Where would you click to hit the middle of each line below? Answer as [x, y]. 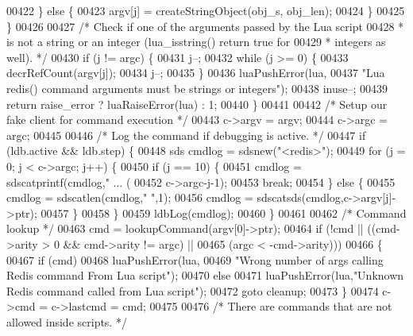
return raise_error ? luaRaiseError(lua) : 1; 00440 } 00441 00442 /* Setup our [197, 104]
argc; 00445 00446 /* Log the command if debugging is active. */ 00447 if [186, 135]
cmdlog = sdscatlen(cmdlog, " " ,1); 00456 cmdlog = [130, 197]
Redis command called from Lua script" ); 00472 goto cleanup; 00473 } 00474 [193, 290]
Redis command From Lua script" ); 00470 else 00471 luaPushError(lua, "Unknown [205, 275]
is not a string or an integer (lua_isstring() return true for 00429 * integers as [196, 42]
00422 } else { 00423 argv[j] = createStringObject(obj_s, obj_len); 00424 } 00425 [206, 10]
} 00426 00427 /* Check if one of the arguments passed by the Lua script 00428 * [205, 26]
